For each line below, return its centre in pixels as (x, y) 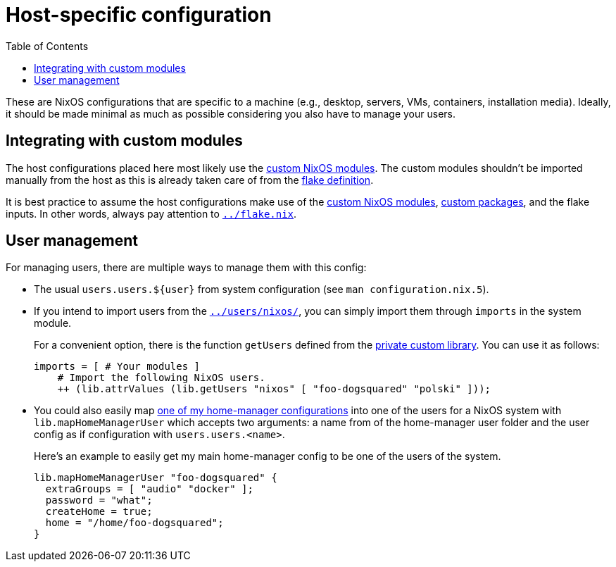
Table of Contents (47, 46)
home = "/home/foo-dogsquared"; (134, 523)
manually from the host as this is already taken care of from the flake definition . (190, 180)
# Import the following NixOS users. (161, 378)
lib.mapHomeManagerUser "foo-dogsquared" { (156, 478)
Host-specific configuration (139, 15)
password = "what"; (99, 500)
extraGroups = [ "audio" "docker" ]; (149, 489)
